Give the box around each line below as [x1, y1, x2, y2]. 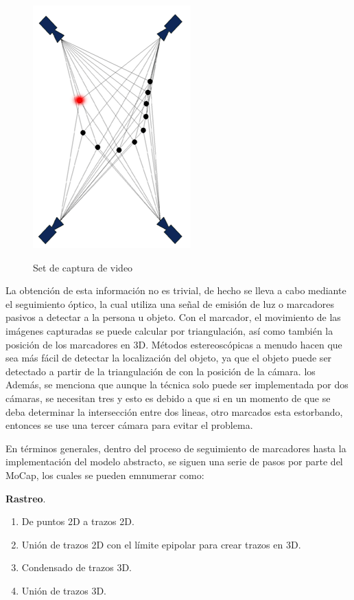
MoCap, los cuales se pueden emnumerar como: [5, 467, 204, 482]
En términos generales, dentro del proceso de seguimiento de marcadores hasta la [5, 441, 346, 455]
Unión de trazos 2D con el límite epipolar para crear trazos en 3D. [21, 537, 301, 551]
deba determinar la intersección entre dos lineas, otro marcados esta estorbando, [5, 404, 343, 419]
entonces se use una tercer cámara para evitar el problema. [5, 418, 253, 432]
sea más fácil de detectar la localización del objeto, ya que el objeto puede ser [5, 351, 332, 365]
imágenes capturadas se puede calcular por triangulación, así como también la [5, 323, 333, 337]
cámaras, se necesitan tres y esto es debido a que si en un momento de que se [5, 390, 331, 405]
